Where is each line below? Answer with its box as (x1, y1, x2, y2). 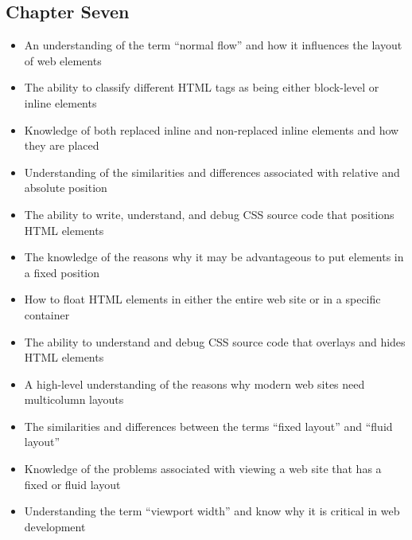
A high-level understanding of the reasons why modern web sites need (24, 375, 365, 392)
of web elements (24, 52, 102, 68)
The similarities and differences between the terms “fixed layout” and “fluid (24, 417, 393, 434)
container (24, 306, 70, 323)
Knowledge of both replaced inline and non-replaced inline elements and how (24, 121, 399, 138)
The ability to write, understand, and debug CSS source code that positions (24, 205, 395, 222)
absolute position (24, 179, 107, 196)
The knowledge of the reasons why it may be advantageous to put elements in (24, 248, 404, 265)
